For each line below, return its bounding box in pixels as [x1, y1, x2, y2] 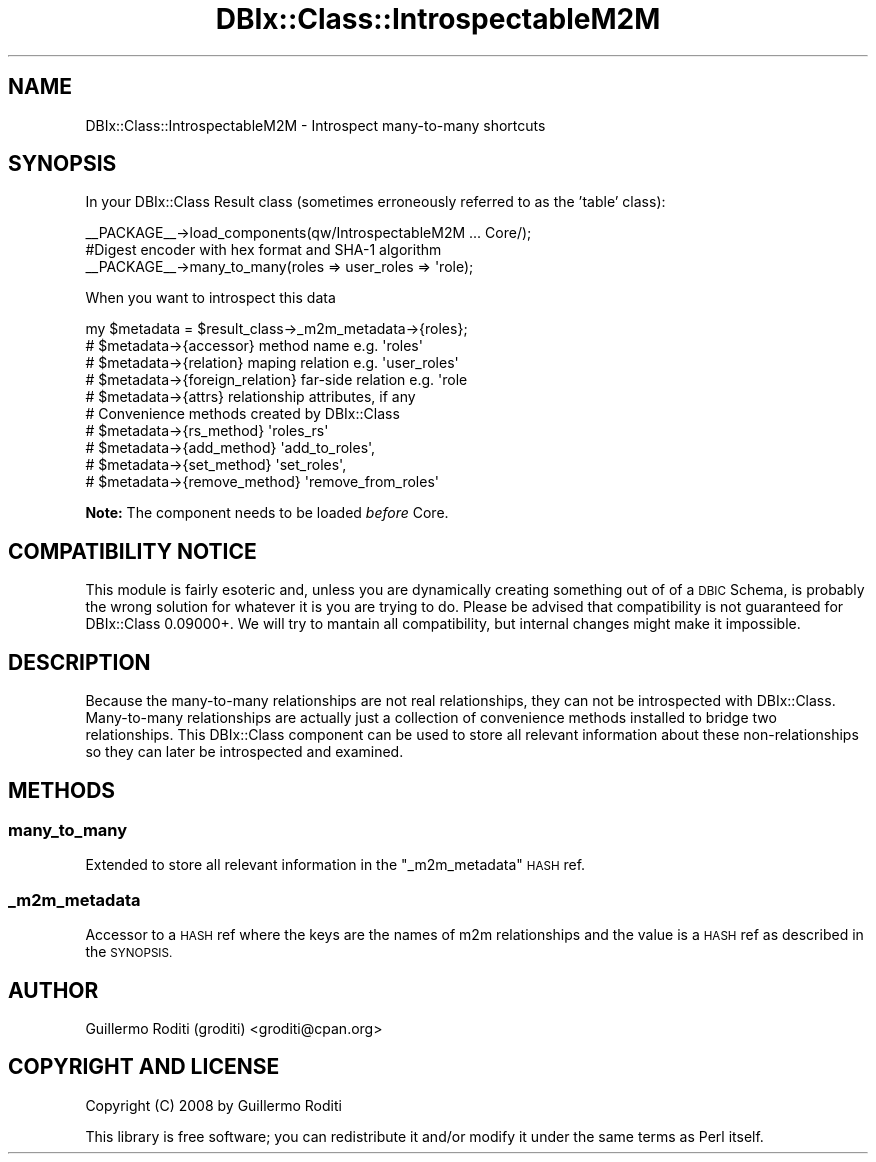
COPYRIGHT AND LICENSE [8, 1054, 280, 1080]
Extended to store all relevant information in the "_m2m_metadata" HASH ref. [85, 856, 586, 874]
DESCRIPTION [8, 649, 151, 675]
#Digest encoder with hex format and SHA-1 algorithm [85, 241, 442, 259]
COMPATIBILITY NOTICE [8, 538, 257, 564]
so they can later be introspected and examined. [85, 743, 404, 761]
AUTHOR [8, 977, 99, 1003]
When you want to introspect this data [85, 289, 336, 307]
